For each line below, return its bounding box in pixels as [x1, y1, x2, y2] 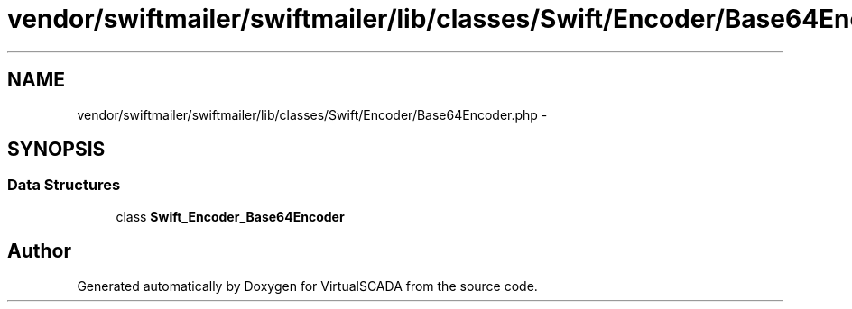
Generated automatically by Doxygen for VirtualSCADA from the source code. [77, 277, 538, 294]
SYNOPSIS [7, 138, 106, 161]
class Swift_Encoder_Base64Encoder [116, 208, 345, 224]
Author [7, 240, 71, 263]
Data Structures [7, 176, 121, 195]
